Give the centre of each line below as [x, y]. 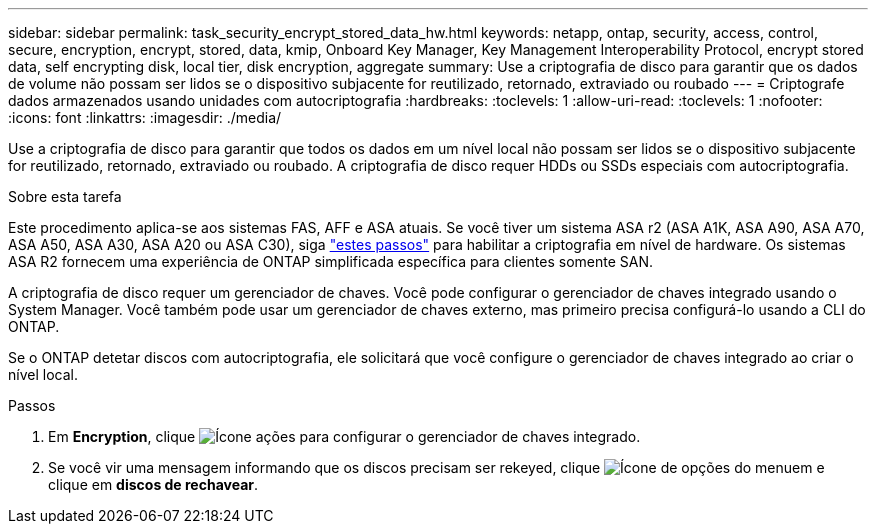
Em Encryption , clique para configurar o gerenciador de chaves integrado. [344, 436]
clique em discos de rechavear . [153, 484]
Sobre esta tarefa [65, 196]
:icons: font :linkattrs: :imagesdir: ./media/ [145, 117]
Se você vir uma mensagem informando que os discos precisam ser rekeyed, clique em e [436, 467]
